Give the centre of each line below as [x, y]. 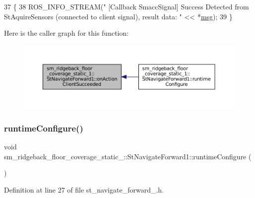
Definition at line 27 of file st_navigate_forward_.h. [84, 189]
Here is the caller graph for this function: [66, 33]
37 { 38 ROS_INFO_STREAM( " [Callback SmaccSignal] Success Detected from [127, 6]
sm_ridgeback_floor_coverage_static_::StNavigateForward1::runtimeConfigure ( [128, 156]
